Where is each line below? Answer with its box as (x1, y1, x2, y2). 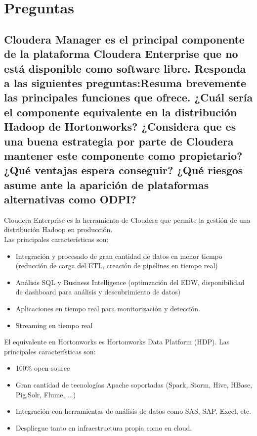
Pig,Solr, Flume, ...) (15, 389, 76, 399)
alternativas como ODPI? (4, 192, 136, 207)
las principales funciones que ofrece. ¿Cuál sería (4, 90, 253, 105)
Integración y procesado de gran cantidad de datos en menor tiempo (15, 250, 222, 261)
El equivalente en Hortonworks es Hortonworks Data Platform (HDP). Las (4, 337, 230, 347)
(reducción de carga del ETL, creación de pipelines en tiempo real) (15, 260, 218, 271)
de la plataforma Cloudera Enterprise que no (4, 46, 238, 61)
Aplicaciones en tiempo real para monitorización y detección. (15, 303, 200, 314)
